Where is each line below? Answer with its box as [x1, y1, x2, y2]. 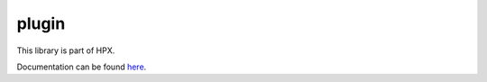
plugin [16, 14, 66, 33]
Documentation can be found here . [16, 61, 147, 72]
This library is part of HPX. [16, 45, 115, 56]
